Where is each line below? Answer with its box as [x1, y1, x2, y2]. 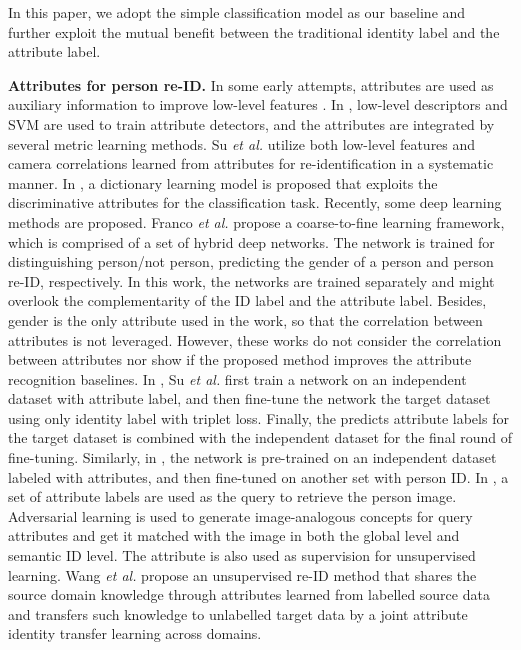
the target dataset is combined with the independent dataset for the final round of [8, 427, 512, 448]
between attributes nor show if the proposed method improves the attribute [8, 349, 472, 370]
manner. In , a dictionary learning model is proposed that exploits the [8, 172, 438, 193]
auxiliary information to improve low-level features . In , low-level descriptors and [8, 94, 508, 115]
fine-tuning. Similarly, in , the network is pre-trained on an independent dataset [8, 447, 497, 468]
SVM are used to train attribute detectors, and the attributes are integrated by [8, 113, 495, 134]
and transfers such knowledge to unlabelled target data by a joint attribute [8, 603, 468, 624]
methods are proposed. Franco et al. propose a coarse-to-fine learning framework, [8, 211, 505, 232]
